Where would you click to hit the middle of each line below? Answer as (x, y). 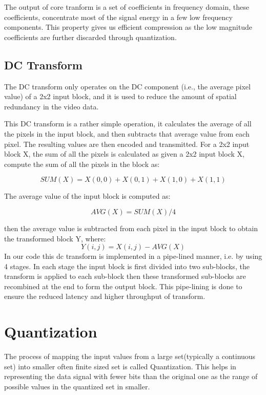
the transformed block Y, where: (55, 238)
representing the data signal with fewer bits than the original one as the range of (131, 376)
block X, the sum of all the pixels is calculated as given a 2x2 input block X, (124, 154)
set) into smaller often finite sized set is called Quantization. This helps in (120, 366)
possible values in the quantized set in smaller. (77, 386)
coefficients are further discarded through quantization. (90, 37)
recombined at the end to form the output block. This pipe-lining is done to (123, 286)
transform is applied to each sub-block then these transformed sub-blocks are (125, 276)
